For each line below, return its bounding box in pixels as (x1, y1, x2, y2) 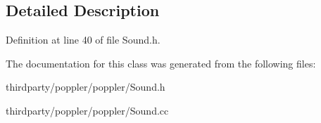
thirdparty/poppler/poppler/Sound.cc (6, 103, 169, 117)
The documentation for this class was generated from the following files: (6, 56, 316, 70)
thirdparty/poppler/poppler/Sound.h (6, 79, 165, 94)
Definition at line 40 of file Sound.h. (6, 32, 160, 47)
